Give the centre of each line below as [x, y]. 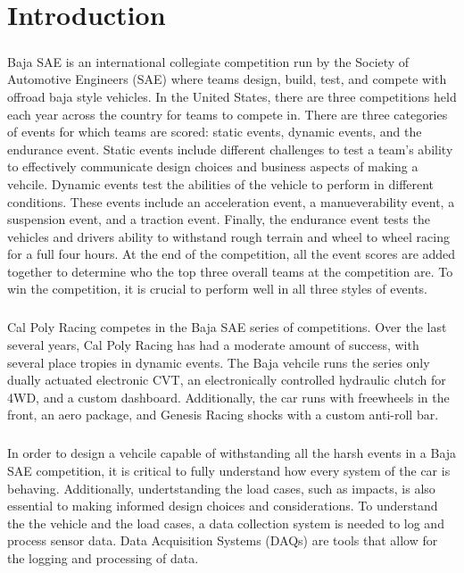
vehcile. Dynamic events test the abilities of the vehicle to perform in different [221, 183]
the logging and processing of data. [103, 557]
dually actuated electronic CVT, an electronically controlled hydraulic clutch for [227, 380]
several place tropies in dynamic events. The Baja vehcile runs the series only [219, 362]
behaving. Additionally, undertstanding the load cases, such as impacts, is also [221, 488]
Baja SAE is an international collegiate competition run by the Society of [208, 61]
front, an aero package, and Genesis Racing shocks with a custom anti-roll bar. [223, 415]
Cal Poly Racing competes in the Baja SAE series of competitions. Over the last [227, 327]
